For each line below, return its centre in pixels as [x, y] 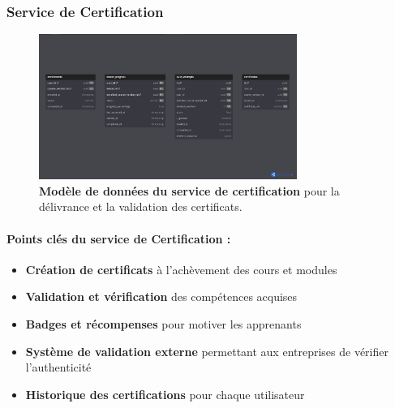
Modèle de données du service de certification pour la [189, 190]
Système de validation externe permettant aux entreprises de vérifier [207, 351]
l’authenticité [58, 367]
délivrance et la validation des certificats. [141, 206]
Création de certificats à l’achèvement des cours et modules [181, 269]
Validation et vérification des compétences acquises [161, 296]
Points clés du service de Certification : [119, 238]
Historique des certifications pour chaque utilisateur [165, 394]
